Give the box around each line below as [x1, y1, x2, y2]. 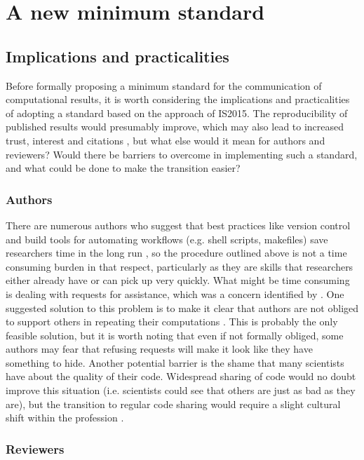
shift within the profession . [6, 410, 124, 425]
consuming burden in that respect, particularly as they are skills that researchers [6, 259, 353, 273]
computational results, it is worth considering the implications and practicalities [6, 92, 350, 107]
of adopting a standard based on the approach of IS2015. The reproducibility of [6, 105, 348, 120]
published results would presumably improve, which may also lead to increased [6, 119, 344, 134]
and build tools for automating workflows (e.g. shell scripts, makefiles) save [6, 231, 328, 246]
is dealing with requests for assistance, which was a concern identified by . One [6, 286, 344, 301]
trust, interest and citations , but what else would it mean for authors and [6, 133, 325, 147]
